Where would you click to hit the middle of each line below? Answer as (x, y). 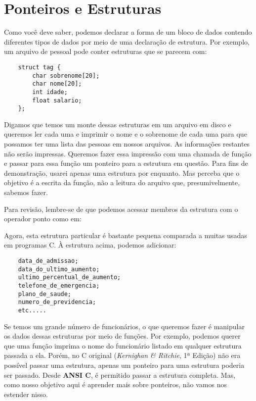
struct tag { (39, 67)
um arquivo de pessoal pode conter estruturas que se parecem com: (106, 51)
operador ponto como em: (43, 219)
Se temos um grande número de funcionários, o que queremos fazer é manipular (124, 326)
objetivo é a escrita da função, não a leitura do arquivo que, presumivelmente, (122, 182)
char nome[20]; (57, 84)
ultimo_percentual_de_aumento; (69, 277)
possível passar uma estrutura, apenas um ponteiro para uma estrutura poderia (124, 365)
